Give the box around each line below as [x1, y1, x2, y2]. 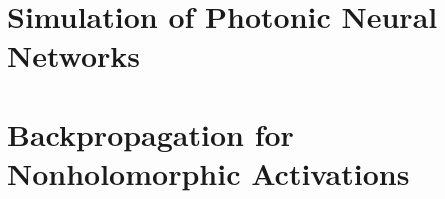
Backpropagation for [7, 113, 294, 154]
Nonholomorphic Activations [7, 152, 410, 193]
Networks [7, 35, 141, 76]
